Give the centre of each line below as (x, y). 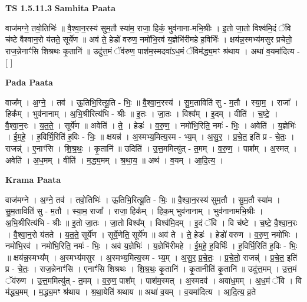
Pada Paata (29, 82)
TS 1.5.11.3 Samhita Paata (61, 8)
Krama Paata (33, 180)
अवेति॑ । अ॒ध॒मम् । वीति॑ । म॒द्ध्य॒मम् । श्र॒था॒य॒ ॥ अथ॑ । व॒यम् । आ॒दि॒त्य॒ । (115, 160)
